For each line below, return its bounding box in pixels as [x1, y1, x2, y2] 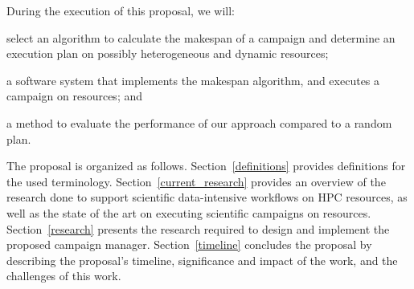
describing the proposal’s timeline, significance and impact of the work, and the [6, 251, 398, 268]
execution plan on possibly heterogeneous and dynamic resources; [6, 45, 329, 62]
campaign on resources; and [6, 88, 143, 104]
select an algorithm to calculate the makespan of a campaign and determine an [6, 29, 396, 46]
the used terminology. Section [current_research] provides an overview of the [6, 173, 386, 189]
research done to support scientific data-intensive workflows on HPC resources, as [6, 189, 408, 206]
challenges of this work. [6, 267, 121, 284]
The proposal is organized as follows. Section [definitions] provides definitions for [6, 157, 406, 174]
